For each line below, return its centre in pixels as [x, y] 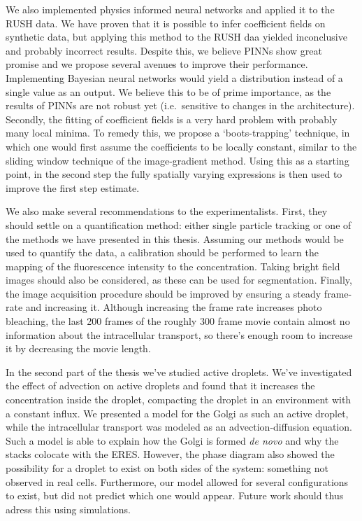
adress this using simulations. [68, 509]
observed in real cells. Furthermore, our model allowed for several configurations [177, 481]
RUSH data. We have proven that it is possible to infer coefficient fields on [166, 23]
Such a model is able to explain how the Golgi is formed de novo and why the [172, 440]
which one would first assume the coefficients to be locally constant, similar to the [181, 146]
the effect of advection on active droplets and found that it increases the [160, 385]
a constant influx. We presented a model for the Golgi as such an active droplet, [177, 413]
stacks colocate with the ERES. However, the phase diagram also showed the [170, 454]
